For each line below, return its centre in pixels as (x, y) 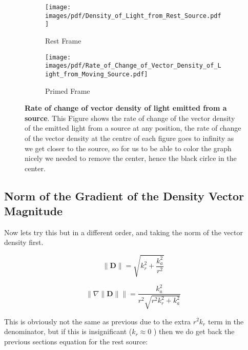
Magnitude (34, 211)
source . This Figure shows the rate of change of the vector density (130, 118)
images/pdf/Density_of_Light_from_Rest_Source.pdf (133, 16)
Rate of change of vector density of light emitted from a (126, 108)
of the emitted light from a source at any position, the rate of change (133, 128)
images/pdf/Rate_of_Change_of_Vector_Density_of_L (133, 66)
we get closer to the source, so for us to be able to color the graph (128, 148)
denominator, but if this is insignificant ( (68, 331)
